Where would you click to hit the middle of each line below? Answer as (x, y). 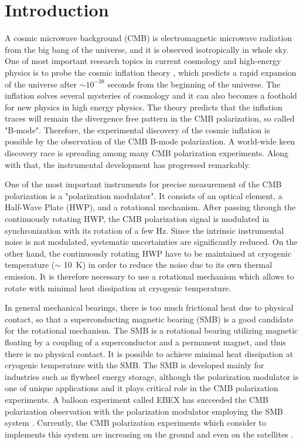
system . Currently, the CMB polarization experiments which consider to (135, 423)
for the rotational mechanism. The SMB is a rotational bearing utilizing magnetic (151, 330)
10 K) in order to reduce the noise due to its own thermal (168, 265)
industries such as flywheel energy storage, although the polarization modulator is (152, 376)
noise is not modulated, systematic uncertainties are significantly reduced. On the (151, 242)
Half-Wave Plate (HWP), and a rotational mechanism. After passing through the (150, 207)
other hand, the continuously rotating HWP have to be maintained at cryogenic (148, 253)
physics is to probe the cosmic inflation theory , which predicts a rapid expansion (151, 72)
